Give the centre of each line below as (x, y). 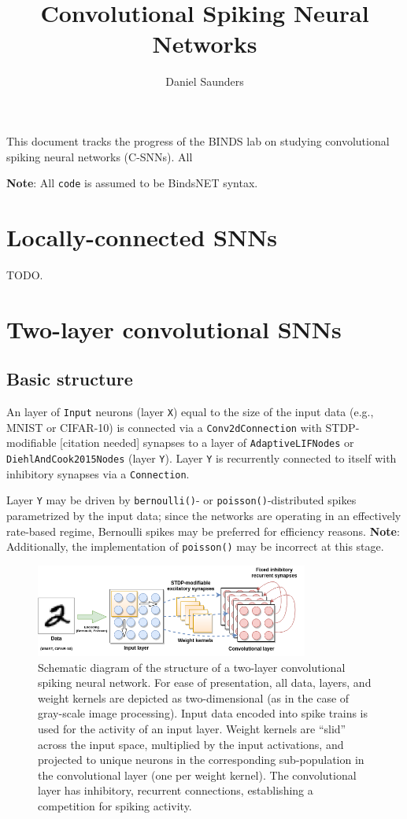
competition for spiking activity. (115, 805)
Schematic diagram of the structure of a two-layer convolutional (192, 667)
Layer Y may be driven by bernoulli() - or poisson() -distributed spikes (181, 500)
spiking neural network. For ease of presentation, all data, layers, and (205, 682)
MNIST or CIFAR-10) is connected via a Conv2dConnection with (164, 427)
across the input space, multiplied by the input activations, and (191, 744)
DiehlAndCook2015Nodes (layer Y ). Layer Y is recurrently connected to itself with (202, 458)
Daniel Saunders (205, 81)
